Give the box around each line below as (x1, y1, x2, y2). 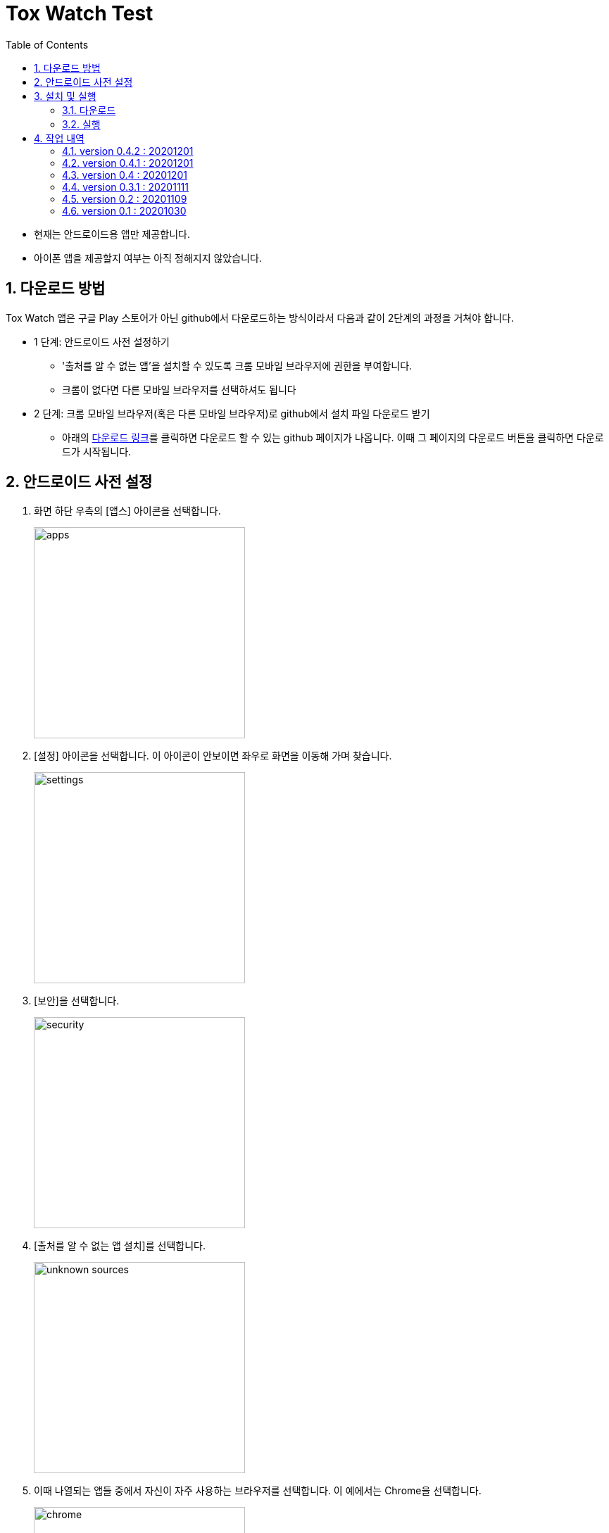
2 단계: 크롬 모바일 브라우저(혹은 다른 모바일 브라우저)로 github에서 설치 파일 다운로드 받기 (34, 407, 430, 419)
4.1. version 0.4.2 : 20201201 (62, 144, 194, 157)
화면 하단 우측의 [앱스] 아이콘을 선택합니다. (34, 505, 221, 517)
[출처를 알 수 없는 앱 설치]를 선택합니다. (34, 1239, 206, 1252)
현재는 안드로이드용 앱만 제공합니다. (34, 227, 190, 240)
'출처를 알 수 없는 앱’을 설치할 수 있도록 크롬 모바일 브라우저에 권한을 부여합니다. (62, 359, 413, 372)
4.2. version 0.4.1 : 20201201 (62, 156, 194, 169)
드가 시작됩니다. (62, 445, 132, 458)
